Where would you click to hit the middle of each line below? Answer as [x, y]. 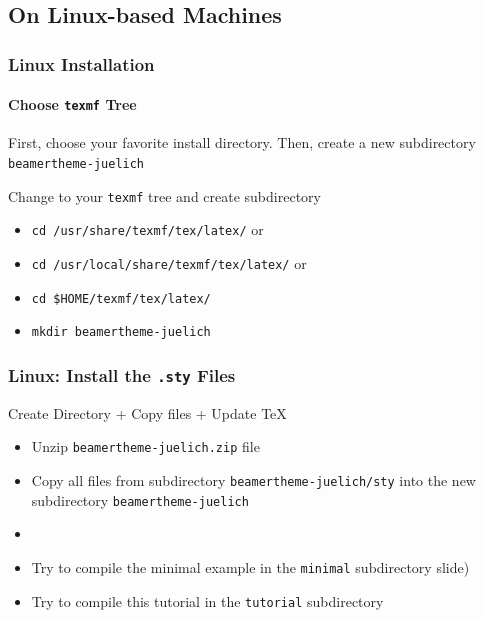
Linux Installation [81, 63]
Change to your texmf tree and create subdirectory [164, 195]
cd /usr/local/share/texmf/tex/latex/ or [169, 263]
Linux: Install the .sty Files [122, 374]
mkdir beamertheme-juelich [121, 332]
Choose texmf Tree [72, 104]
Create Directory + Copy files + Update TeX [147, 412]
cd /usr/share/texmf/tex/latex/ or [147, 229]
